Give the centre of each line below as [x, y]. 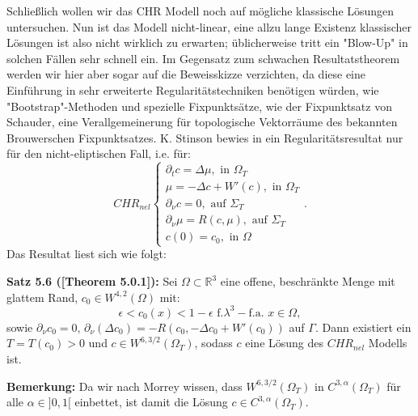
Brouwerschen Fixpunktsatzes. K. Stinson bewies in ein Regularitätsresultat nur [205, 137]
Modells [388, 343]
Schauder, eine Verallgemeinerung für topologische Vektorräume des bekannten [202, 122]
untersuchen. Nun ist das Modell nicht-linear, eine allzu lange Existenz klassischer [209, 26]
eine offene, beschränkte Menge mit [308, 281]
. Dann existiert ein [363, 327]
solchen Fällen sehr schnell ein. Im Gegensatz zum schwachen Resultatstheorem [203, 58]
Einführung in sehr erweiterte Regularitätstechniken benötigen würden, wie [193, 89]
